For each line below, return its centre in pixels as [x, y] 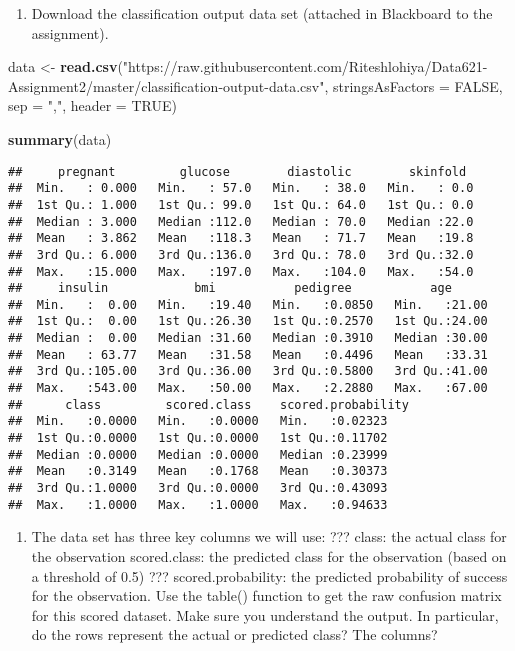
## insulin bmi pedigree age [230, 288]
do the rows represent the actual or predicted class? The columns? [234, 634]
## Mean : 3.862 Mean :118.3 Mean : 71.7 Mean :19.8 [241, 238]
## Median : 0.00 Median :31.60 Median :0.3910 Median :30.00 [248, 338]
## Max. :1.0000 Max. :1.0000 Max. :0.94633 [198, 504]
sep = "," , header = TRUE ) [92, 105]
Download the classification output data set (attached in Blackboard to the [262, 13]
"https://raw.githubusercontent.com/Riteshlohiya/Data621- [305, 66]
